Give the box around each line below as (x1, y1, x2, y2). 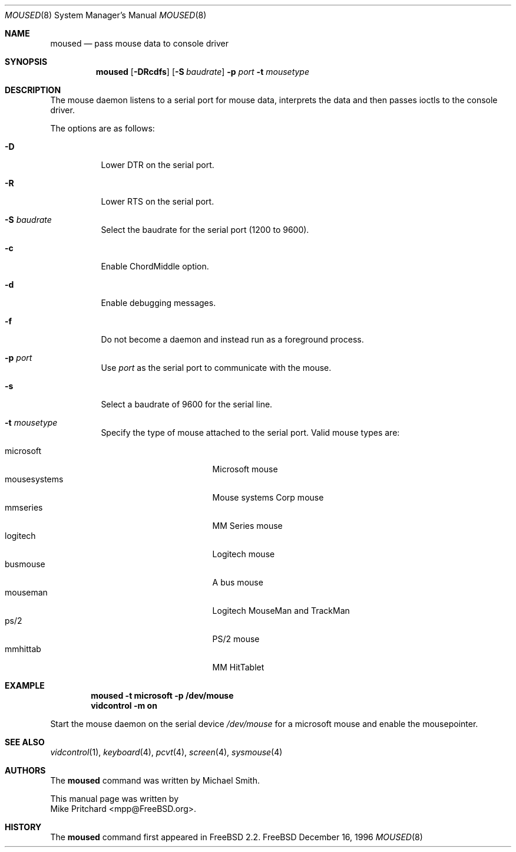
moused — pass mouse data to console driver (50, 38, 229, 48)
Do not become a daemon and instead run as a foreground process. (101, 334, 364, 344)
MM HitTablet (212, 662, 264, 672)
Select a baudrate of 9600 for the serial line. (101, 399, 273, 409)
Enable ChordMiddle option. (101, 261, 209, 271)
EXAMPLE (5, 680, 45, 690)
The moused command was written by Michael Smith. (50, 775, 260, 785)
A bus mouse (212, 577, 263, 587)
